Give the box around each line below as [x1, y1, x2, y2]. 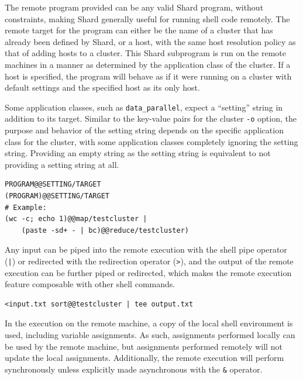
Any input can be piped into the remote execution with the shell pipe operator [5, 243, 287, 256]
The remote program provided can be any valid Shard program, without [5, 1, 264, 13]
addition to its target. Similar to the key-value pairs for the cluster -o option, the [5, 112, 297, 125]
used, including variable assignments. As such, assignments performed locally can [5, 329, 295, 341]
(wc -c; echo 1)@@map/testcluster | [5, 215, 147, 223]
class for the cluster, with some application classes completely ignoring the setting [5, 135, 298, 147]
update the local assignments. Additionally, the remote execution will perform [5, 352, 284, 364]
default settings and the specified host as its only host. [5, 81, 200, 94]
